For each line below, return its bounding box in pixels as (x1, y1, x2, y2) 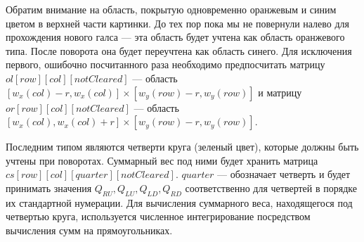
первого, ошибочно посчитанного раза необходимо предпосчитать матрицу (6, 57, 325, 72)
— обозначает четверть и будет (217, 167, 351, 181)
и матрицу (258, 84, 302, 99)
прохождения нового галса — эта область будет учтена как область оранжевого (6, 30, 345, 44)
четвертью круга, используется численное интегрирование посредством (6, 209, 311, 224)
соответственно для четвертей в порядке (185, 180, 357, 195)
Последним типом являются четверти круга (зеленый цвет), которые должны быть (6, 139, 359, 154)
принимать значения (6, 180, 92, 195)
